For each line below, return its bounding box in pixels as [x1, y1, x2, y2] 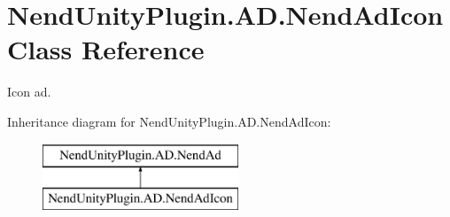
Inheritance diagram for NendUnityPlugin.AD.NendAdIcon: [7, 112, 331, 130]
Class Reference [7, 31, 205, 67]
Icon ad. [7, 82, 51, 101]
